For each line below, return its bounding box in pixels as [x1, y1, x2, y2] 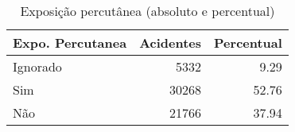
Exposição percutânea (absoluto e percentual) [20, 2, 275, 20]
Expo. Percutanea [13, 33, 127, 52]
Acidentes [139, 33, 202, 52]
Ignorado [13, 57, 62, 76]
